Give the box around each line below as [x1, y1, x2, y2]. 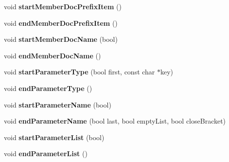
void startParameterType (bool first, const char [4, 67, 155, 77]
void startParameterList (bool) [4, 132, 105, 142]
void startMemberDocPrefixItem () [4, 1, 122, 11]
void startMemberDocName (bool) [4, 34, 118, 44]
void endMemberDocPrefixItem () [4, 18, 118, 28]
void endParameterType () [4, 83, 92, 93]
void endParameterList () [4, 148, 88, 159]
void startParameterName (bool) [4, 99, 111, 109]
